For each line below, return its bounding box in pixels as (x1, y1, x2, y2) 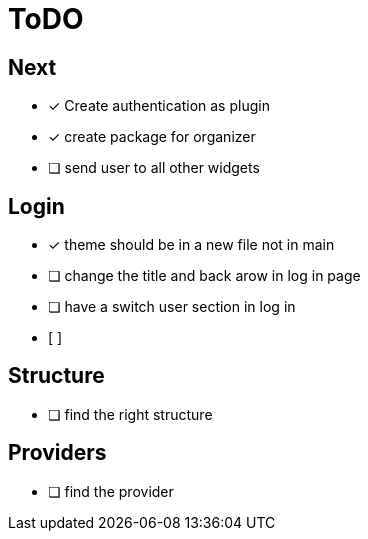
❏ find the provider (48, 482, 174, 500)
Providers (8, 440, 107, 466)
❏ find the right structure (48, 405, 213, 423)
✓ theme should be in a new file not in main (48, 236, 335, 254)
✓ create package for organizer (48, 128, 256, 146)
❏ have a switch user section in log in (48, 298, 296, 316)
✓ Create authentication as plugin (48, 97, 270, 115)
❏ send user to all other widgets (48, 159, 260, 177)
